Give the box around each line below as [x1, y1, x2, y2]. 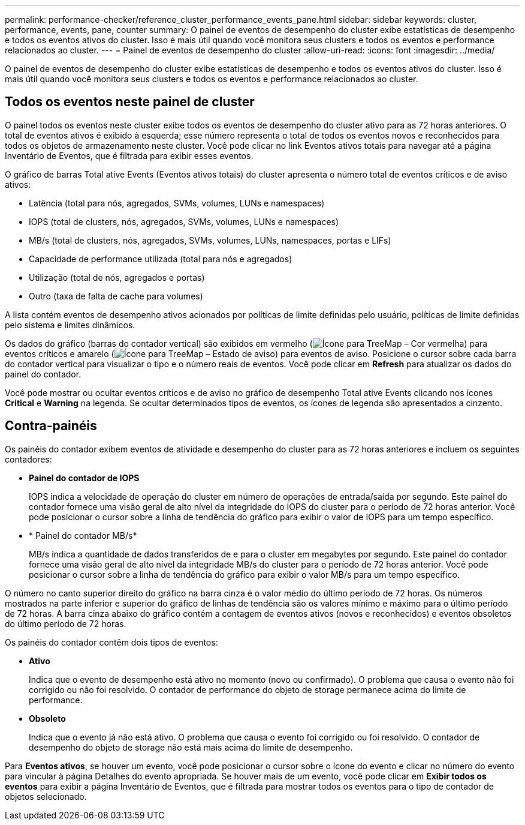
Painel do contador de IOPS [29, 472, 140, 483]
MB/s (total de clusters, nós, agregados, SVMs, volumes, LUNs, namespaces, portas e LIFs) [29, 235, 391, 245]
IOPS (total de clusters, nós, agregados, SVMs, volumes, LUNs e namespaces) [29, 216, 339, 227]
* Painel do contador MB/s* [29, 530, 137, 541]
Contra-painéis [5, 418, 97, 434]
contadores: [5, 454, 52, 464]
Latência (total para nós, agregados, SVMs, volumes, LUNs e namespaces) [29, 197, 325, 208]
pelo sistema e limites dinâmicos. [5, 319, 135, 330]
